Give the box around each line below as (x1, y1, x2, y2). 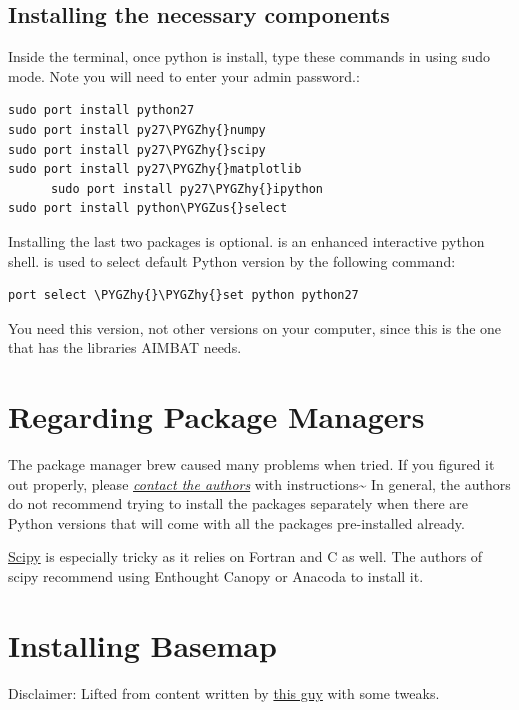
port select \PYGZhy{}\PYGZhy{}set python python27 (8, 288, 359, 303)
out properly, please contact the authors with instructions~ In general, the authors (8, 473, 511, 494)
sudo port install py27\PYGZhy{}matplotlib (8, 162, 302, 177)
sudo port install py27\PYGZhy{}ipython (50, 181, 323, 196)
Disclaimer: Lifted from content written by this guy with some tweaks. (8, 682, 440, 703)
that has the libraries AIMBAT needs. (8, 337, 242, 358)
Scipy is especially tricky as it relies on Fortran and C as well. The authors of (8, 546, 483, 567)
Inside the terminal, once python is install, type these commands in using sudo (8, 46, 491, 67)
